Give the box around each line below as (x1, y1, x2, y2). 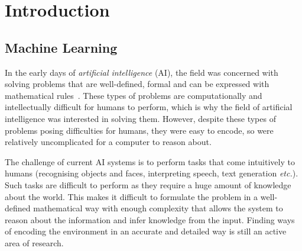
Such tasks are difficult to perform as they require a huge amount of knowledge (5, 178, 291, 191)
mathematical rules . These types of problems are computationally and (5, 89, 262, 101)
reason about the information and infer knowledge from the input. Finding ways (5, 213, 295, 226)
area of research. (5, 236, 64, 249)
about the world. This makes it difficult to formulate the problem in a (5, 190, 258, 202)
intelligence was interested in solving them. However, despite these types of (5, 112, 276, 124)
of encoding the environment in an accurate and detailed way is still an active (5, 225, 287, 237)
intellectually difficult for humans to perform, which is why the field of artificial (5, 101, 293, 113)
